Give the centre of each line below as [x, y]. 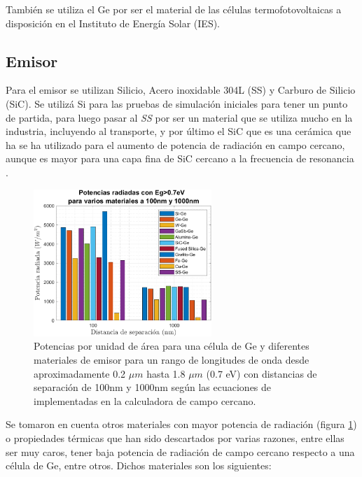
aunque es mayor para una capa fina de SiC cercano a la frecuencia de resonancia [180, 158]
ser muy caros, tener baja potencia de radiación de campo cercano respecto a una [180, 451]
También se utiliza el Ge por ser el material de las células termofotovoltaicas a [174, 9]
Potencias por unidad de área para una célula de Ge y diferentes [172, 346]
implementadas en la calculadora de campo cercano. [145, 400]
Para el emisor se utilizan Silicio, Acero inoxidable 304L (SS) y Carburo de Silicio [181, 90]
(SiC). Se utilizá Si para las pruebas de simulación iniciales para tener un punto [177, 103]
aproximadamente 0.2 [80, 373]
